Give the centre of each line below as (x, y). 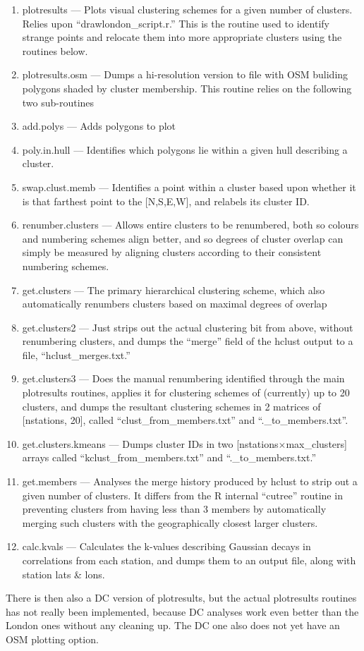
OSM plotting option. (52, 639)
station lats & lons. (63, 574)
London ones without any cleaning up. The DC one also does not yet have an (173, 625)
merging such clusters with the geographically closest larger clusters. (170, 522)
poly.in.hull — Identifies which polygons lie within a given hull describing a (185, 149)
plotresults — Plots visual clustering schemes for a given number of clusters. (187, 9)
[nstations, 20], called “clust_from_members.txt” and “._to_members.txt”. (185, 420)
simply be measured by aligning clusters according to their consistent (172, 252)
